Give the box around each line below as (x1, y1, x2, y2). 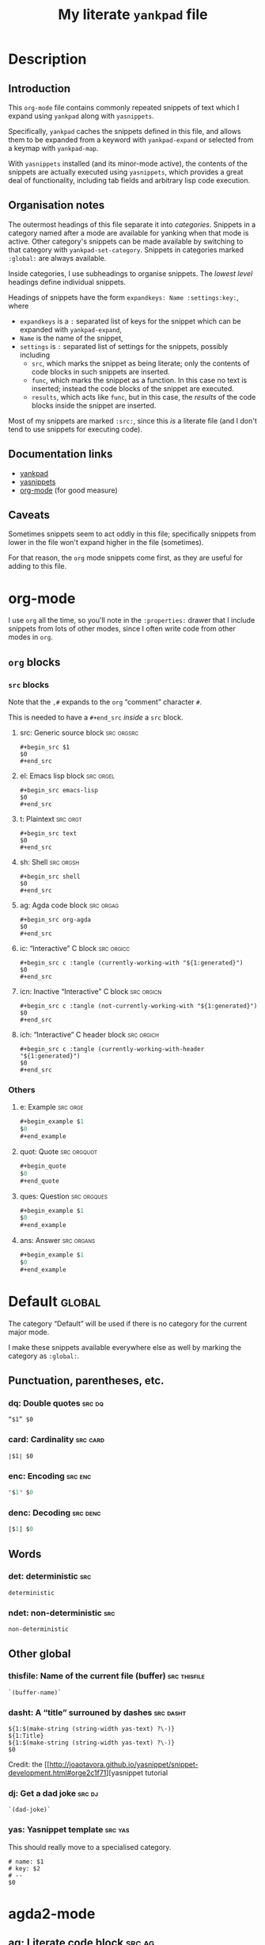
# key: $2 (8, 1864, 41, 1873)
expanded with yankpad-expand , (19, 324, 123, 334)
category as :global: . (8, 1351, 80, 1360)
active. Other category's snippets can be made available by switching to (8, 236, 244, 246)
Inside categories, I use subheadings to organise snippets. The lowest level (8, 268, 253, 278)
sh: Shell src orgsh (19, 857, 80, 867)
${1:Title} (8, 1732, 44, 1740)
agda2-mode (8, 1905, 96, 1923)
